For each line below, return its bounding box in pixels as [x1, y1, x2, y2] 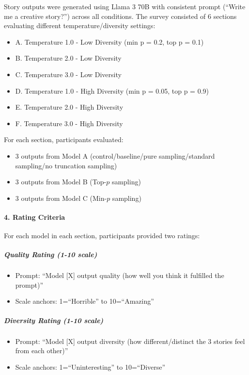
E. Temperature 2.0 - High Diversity [15, 102, 124, 112]
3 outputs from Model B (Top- [15, 177, 107, 187]
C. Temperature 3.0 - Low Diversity [15, 69, 122, 79]
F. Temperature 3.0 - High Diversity [15, 118, 123, 128]
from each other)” [15, 345, 68, 356]
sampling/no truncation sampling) [15, 160, 117, 170]
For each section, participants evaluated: [4, 134, 124, 145]
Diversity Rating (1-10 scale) [4, 315, 104, 325]
